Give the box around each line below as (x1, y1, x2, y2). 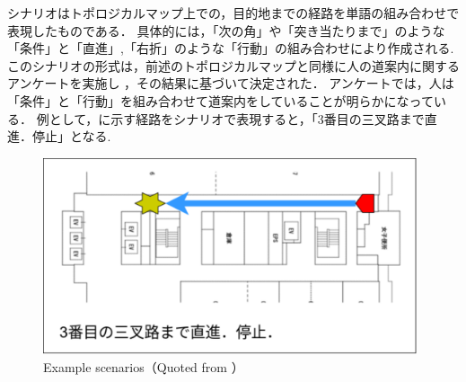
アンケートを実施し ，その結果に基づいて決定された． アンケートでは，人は (7, 74, 454, 93)
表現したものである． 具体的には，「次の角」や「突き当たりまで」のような (7, 21, 445, 40)
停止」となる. (31, 127, 111, 146)
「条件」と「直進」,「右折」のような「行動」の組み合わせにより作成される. (7, 39, 454, 58)
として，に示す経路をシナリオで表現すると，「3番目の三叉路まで (48, 109, 425, 128)
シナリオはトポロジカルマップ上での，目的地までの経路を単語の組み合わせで (7, 4, 460, 22)
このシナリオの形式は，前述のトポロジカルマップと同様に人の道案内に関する (7, 56, 460, 75)
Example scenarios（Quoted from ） (43, 357, 244, 376)
